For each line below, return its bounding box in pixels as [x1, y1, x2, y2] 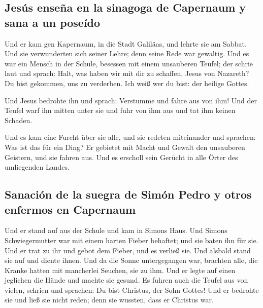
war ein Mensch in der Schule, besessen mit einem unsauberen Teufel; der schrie [5, 58, 253, 68]
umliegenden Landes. [5, 162, 70, 172]
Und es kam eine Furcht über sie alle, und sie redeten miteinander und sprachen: [5, 132, 256, 142]
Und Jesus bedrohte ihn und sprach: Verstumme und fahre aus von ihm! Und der [5, 95, 257, 105]
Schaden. [5, 114, 32, 125]
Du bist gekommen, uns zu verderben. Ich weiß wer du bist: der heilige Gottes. [5, 78, 249, 88]
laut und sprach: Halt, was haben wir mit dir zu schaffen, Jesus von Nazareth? [5, 68, 249, 79]
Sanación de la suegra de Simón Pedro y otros [5, 186, 252, 202]
